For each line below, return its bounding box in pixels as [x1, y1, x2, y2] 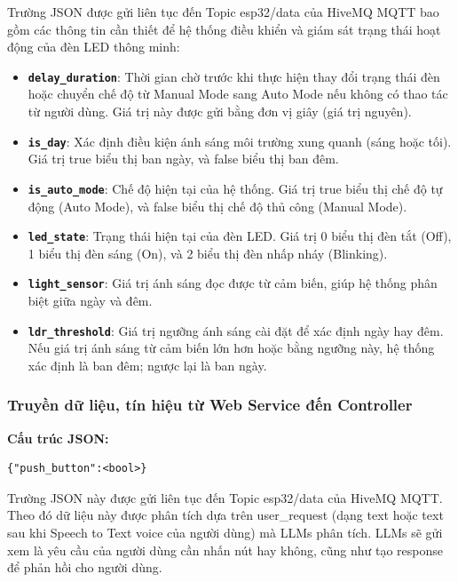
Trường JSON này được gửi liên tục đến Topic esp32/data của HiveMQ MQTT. [7, 488, 443, 506]
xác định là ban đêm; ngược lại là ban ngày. [28, 355, 267, 374]
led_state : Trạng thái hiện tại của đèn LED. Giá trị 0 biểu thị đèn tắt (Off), [28, 227, 452, 245]
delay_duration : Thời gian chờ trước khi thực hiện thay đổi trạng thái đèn [28, 67, 440, 85]
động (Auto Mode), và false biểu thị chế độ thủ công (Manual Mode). [28, 196, 407, 215]
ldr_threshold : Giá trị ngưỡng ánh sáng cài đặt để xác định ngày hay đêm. [28, 321, 444, 339]
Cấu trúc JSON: [7, 428, 109, 447]
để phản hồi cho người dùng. [7, 558, 162, 577]
